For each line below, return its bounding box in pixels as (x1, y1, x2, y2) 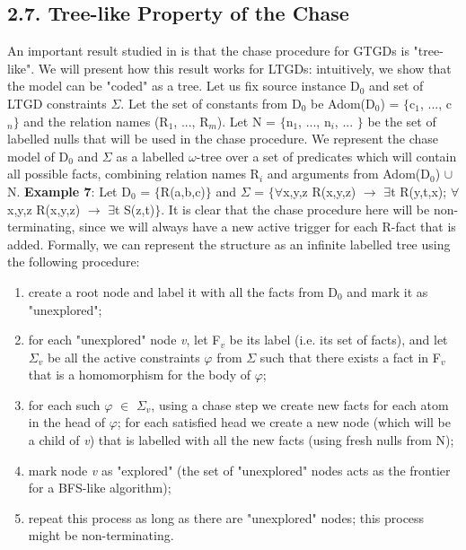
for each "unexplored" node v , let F (28, 330, 221, 349)
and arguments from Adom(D (267, 164, 430, 183)
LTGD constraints (7, 93, 107, 112)
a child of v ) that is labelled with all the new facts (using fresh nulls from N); (28, 431, 454, 450)
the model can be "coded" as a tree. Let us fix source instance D (7, 76, 360, 95)
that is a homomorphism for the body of (28, 365, 251, 384)
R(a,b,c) (160, 181, 206, 200)
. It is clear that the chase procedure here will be (161, 199, 430, 218)
